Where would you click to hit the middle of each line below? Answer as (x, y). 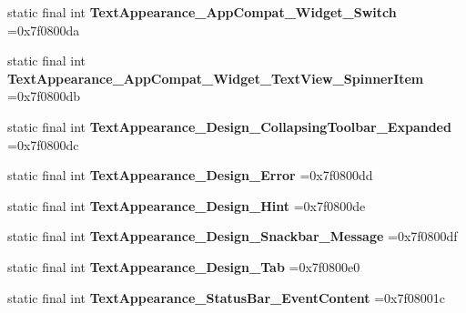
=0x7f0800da (44, 30)
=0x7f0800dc (43, 144)
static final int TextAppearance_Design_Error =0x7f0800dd (190, 175)
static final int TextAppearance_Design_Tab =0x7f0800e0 (184, 266)
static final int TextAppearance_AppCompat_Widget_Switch (202, 12)
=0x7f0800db (44, 96)
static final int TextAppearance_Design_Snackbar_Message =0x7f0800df (233, 236)
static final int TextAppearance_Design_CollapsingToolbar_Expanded (229, 126)
